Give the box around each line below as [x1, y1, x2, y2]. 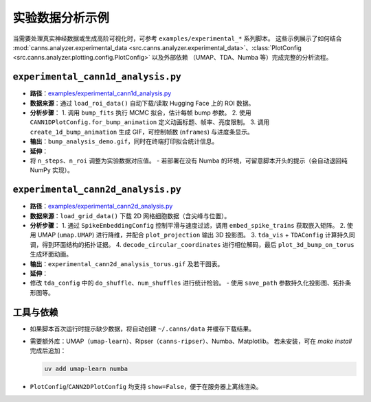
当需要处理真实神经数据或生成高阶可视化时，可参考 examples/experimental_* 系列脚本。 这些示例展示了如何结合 [12, 34, 342, 43]
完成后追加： [30, 346, 67, 355]
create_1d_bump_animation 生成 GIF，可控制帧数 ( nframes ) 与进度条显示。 [30, 128, 254, 136]
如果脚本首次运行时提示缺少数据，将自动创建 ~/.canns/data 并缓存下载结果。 [30, 324, 256, 333]
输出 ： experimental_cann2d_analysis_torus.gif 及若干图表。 [30, 259, 224, 268]
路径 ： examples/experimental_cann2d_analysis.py [30, 202, 173, 211]
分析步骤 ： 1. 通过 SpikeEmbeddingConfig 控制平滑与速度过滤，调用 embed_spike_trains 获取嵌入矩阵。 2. [30, 222, 346, 230]
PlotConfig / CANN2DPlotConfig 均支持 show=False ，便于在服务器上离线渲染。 [30, 383, 262, 391]
